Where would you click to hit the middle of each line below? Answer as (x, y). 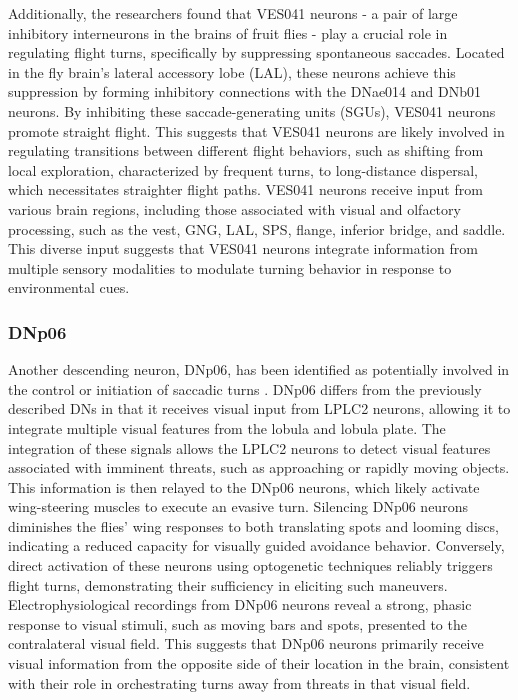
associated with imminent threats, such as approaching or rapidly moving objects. (259, 467)
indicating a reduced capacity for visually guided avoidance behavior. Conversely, (256, 545)
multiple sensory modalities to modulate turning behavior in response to (230, 267)
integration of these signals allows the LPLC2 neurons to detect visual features (249, 447)
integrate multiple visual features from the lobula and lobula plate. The (227, 427)
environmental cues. (69, 287)
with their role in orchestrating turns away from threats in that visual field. (239, 682)
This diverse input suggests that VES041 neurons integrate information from (243, 248)
